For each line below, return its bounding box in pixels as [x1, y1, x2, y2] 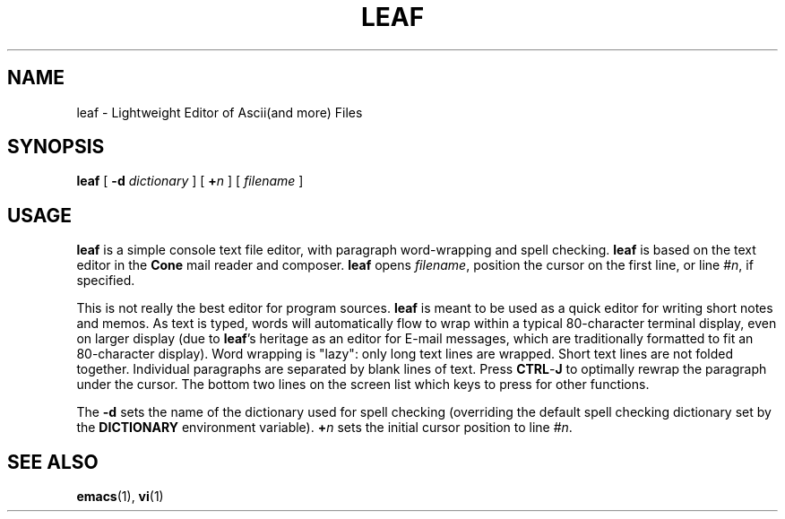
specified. [76, 272, 135, 289]
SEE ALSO [7, 450, 99, 473]
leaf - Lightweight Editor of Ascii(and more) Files [76, 104, 363, 120]
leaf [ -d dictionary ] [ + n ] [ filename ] [76, 173, 304, 189]
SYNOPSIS [7, 135, 105, 159]
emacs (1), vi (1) [76, 489, 164, 505]
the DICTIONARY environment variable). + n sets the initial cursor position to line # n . [76, 420, 573, 436]
